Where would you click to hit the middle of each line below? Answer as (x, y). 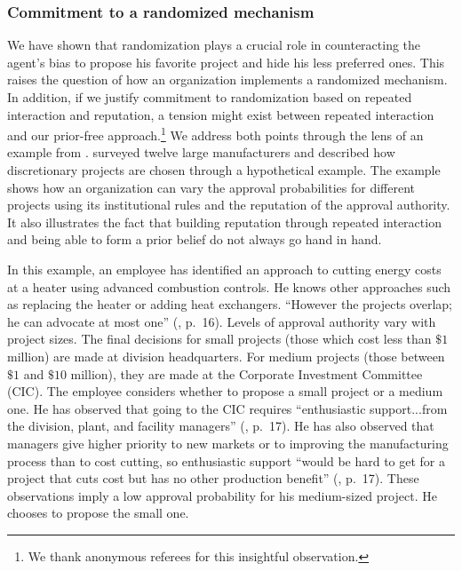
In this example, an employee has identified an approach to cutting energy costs (224, 269)
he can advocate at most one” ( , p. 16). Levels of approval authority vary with (222, 321)
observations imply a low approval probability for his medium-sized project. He (222, 495)
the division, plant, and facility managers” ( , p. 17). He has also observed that (221, 426)
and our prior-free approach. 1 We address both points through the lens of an (215, 134)
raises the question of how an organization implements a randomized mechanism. (227, 79)
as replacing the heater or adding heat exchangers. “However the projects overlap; (230, 304)
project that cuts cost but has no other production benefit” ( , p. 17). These (213, 478)
